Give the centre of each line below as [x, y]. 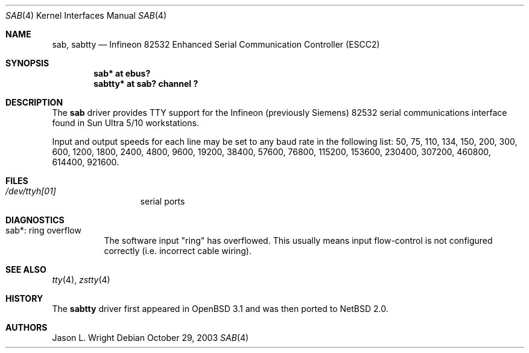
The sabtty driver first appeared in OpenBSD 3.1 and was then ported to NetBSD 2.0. [220, 309]
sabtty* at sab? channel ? [146, 84]
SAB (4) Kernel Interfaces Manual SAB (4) [86, 15]
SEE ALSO [26, 269]
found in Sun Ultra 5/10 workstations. [125, 123]
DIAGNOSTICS [35, 220]
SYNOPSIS [27, 63]
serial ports [163, 201]
